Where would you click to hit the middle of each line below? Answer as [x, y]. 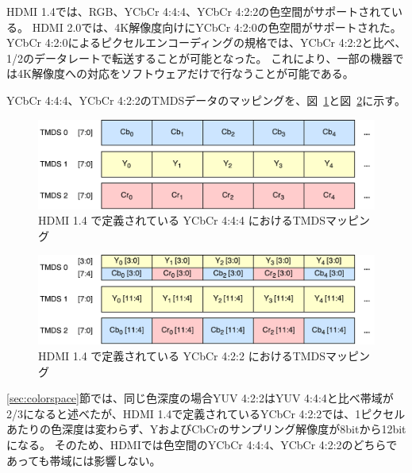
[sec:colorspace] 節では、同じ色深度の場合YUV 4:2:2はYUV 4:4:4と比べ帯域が [200, 398]
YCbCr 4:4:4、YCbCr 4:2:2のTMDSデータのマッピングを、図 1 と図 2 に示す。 [206, 100]
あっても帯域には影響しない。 [84, 460]
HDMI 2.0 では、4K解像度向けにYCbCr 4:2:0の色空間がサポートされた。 [217, 27]
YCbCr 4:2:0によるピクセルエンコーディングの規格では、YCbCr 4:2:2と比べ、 [206, 42]
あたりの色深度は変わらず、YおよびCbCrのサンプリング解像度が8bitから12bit [206, 429]
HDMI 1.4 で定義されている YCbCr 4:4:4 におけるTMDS [182, 220]
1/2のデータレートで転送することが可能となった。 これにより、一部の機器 [200, 58]
